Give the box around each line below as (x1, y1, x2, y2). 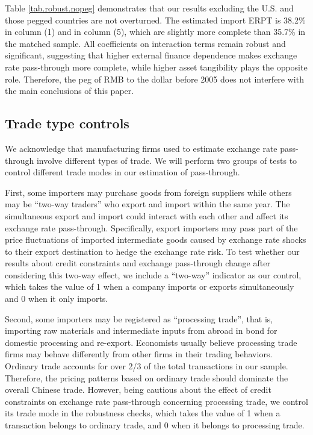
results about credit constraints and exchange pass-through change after (5, 257, 270, 269)
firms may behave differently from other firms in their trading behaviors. (5, 348, 273, 360)
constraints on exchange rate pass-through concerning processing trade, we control (5, 395, 308, 407)
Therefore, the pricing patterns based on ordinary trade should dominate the (5, 371, 288, 384)
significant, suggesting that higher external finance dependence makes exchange (5, 49, 297, 61)
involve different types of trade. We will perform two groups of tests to (36, 154, 297, 166)
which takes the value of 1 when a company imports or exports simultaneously (5, 280, 294, 293)
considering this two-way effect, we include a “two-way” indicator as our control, (5, 268, 302, 281)
